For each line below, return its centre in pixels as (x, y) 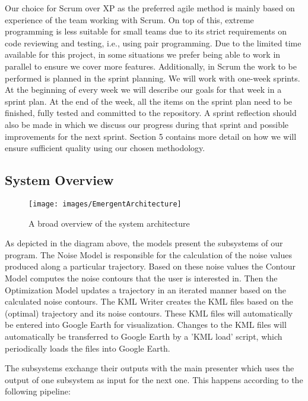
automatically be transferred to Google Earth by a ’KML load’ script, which (144, 336)
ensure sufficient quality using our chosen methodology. (105, 148)
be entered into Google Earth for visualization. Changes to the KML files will (146, 325)
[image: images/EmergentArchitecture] (105, 204)
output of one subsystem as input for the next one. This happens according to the (154, 379)
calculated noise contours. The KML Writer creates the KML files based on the (149, 301)
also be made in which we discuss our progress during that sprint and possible (147, 124)
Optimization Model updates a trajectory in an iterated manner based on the (146, 289)
